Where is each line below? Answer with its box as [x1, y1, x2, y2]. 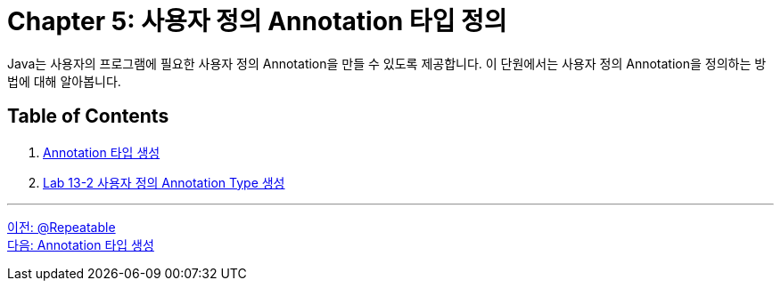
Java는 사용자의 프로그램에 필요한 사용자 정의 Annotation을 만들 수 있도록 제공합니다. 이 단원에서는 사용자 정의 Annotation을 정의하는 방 [7, 55, 767, 71]
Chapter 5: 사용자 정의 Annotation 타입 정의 [7, 6, 507, 36]
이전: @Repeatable [7, 219, 116, 235]
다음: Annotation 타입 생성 [7, 236, 154, 252]
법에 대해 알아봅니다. [7, 73, 121, 89]
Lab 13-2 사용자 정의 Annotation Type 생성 [43, 174, 285, 190]
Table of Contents [7, 105, 169, 128]
